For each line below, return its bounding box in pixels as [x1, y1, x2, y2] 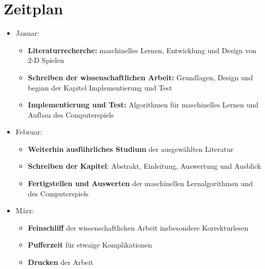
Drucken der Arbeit [28, 257, 94, 267]
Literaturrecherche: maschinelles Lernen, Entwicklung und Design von [28, 44, 257, 55]
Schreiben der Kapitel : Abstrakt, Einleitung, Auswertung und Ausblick [28, 161, 261, 171]
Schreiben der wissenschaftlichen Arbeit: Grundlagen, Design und [28, 72, 253, 82]
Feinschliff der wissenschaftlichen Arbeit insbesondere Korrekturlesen [28, 222, 249, 233]
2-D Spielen [28, 55, 64, 65]
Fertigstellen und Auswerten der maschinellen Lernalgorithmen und [28, 178, 253, 189]
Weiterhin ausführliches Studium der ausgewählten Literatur [28, 143, 234, 154]
